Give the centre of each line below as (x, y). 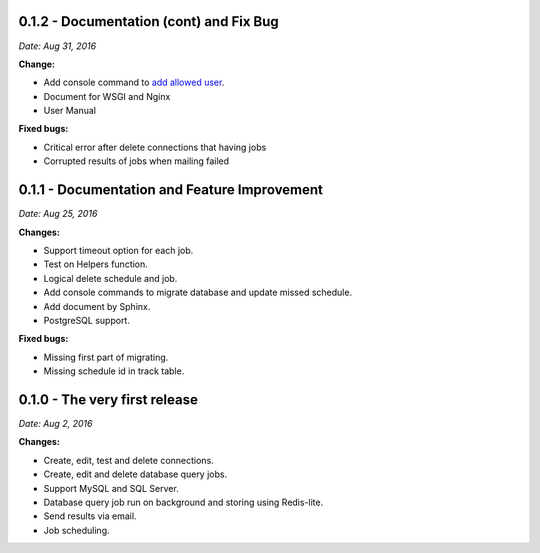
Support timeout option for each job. (118, 250)
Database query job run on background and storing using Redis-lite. (183, 502)
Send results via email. (90, 516)
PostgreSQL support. (86, 320)
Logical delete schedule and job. (110, 278)
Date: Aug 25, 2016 (58, 214)
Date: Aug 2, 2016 (55, 423)
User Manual (70, 111)
